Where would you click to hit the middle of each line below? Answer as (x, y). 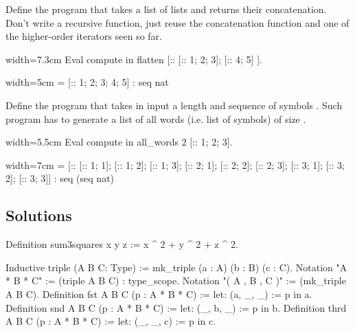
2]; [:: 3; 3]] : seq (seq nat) (60, 178)
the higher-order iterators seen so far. (84, 36)
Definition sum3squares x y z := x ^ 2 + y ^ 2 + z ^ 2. (122, 244)
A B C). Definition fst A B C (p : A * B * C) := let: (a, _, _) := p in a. (159, 294)
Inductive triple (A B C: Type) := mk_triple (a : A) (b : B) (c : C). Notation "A (176, 267)
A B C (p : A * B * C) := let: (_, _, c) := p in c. (111, 321)
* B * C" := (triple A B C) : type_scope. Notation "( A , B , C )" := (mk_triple (176, 280)
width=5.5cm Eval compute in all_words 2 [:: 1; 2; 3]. (119, 142)
